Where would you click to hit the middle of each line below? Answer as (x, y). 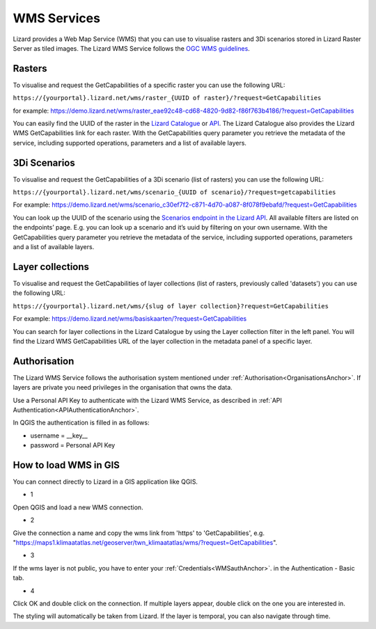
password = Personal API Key (73, 445)
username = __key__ (59, 436)
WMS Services (57, 18)
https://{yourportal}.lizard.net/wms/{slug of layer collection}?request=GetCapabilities (171, 306)
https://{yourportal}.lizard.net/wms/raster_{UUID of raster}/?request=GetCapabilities (167, 98)
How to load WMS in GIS (66, 465)
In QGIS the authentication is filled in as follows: (81, 423)
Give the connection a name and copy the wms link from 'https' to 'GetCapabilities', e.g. (139, 533)
